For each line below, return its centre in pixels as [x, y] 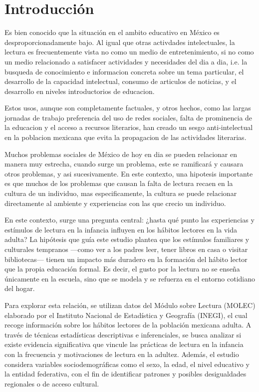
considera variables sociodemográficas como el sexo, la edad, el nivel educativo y [127, 364]
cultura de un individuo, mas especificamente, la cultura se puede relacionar [121, 193]
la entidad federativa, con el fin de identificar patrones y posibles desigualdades [126, 374]
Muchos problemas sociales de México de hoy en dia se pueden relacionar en [121, 154]
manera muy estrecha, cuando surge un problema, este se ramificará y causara [124, 164]
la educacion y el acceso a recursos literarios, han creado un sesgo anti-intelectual [129, 127]
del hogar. [20, 288]
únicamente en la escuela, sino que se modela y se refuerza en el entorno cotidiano [130, 278]
